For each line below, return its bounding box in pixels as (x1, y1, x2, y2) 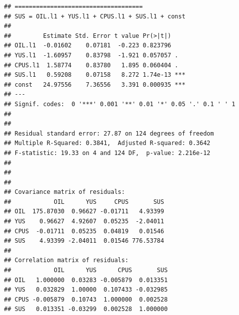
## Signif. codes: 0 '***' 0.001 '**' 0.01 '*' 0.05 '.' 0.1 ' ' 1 (4, 100, 236, 108)
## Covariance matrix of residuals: (4, 188, 125, 196)
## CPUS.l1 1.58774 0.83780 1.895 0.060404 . (4, 61, 178, 69)
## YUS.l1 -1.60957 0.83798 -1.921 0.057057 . (4, 51, 178, 59)
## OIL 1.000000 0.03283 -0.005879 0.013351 (4, 276, 168, 284)
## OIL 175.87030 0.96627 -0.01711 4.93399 (4, 208, 164, 215)
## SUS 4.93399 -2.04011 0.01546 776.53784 (4, 237, 164, 245)
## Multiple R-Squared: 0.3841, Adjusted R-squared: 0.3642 (4, 140, 211, 147)
